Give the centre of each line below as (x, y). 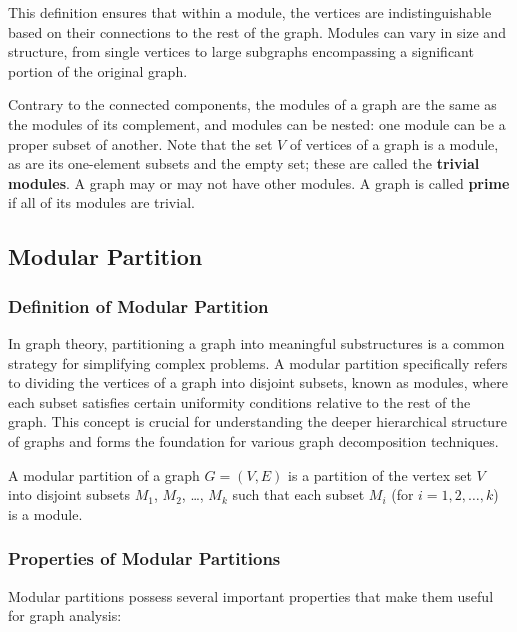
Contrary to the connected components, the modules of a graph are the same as (252, 104)
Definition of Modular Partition (138, 305)
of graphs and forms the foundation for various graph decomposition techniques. (253, 440)
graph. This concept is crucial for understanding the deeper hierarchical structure (257, 421)
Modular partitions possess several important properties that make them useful (251, 595)
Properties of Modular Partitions (144, 558)
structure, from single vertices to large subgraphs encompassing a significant (241, 51)
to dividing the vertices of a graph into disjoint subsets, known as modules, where (258, 382)
